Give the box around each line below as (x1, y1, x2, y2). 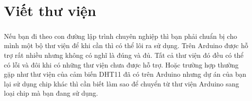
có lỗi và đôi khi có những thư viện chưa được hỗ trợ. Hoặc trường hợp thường (4, 59, 239, 69)
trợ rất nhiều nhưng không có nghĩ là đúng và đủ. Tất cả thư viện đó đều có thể (4, 50, 244, 60)
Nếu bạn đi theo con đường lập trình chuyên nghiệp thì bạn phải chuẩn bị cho (4, 31, 237, 41)
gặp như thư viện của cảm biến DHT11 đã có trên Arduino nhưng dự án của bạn (4, 69, 247, 79)
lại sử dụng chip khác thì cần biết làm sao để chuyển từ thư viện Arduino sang (4, 78, 239, 88)
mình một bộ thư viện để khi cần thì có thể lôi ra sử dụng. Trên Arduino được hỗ (4, 40, 248, 50)
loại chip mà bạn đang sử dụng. (4, 88, 98, 98)
